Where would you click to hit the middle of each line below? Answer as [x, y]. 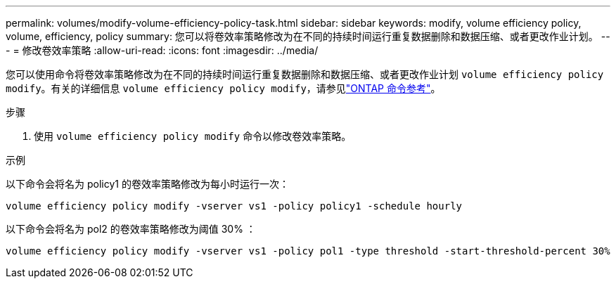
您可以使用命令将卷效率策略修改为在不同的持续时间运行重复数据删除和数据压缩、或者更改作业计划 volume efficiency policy [305, 74]
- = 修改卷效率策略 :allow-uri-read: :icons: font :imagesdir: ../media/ [162, 50]
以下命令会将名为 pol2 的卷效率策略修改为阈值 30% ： [131, 229]
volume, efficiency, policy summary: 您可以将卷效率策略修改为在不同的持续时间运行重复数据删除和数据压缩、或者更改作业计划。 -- [308, 36]
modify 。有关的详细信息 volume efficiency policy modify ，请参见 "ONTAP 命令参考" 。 [223, 88]
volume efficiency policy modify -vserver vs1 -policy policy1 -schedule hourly [234, 206]
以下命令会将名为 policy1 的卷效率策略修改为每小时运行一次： [147, 184]
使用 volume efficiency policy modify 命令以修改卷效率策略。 [193, 136]
